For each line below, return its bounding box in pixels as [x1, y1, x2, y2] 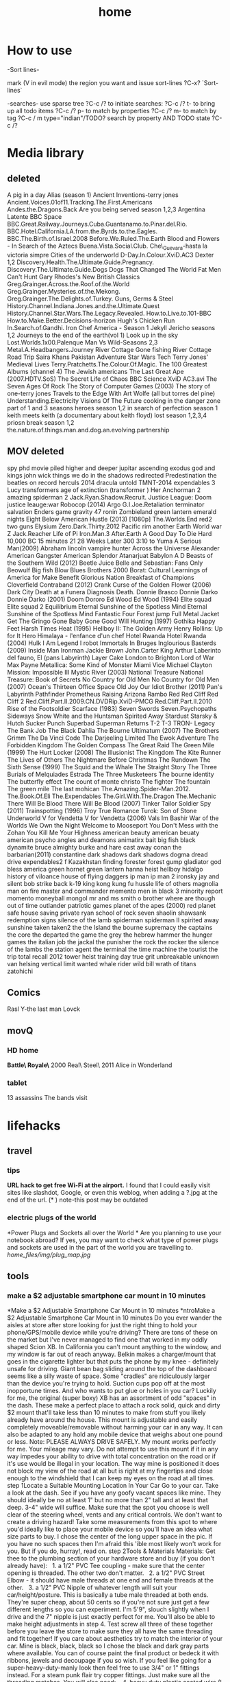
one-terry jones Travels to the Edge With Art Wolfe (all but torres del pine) [7, 389, 216, 397]
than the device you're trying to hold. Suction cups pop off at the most [7, 1379, 205, 1388]
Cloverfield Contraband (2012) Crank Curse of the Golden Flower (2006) [7, 581, 212, 589]
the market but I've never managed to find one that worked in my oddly [7, 1335, 207, 1344]
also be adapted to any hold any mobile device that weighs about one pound [7, 1430, 223, 1438]
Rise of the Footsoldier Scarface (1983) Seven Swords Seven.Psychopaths [7, 704, 217, 712]
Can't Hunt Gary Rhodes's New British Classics [7, 272, 140, 281]
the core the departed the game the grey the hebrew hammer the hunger [7, 931, 213, 939]
